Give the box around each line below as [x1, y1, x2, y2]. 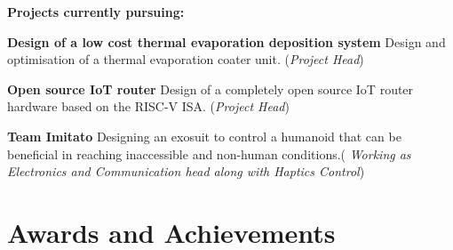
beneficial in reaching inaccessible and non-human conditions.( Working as [7, 144, 411, 163]
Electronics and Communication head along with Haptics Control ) [7, 162, 365, 181]
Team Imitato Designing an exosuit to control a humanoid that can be [7, 126, 401, 145]
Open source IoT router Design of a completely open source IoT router [7, 79, 414, 98]
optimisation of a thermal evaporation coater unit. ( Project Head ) [7, 50, 364, 69]
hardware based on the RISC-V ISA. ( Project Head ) [7, 97, 290, 116]
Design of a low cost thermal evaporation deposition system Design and [7, 32, 446, 51]
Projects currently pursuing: [7, 3, 185, 20]
